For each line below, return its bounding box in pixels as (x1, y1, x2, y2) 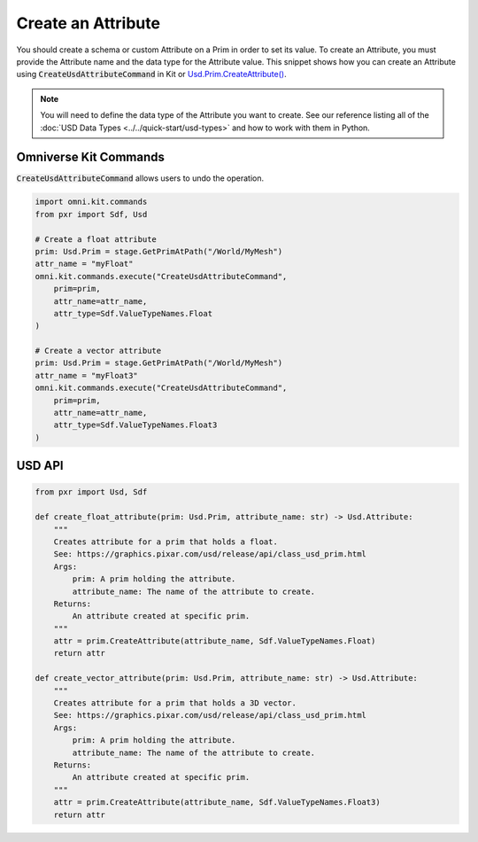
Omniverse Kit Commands (16, 150, 166, 165)
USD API (16, 458, 64, 473)
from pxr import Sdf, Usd (35, 209, 148, 219)
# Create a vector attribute (35, 346, 162, 356)
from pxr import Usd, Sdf (35, 487, 148, 497)
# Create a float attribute (35, 234, 157, 244)
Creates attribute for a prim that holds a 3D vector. (53, 698, 297, 708)
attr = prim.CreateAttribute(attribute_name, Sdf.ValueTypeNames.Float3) (53, 798, 381, 807)
